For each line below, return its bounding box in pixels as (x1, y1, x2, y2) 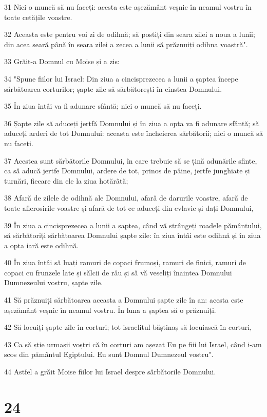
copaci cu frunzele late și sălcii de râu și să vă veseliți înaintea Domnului (4, 267, 232, 277)
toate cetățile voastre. (4, 11, 72, 22)
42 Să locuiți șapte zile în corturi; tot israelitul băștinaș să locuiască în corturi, (4, 322, 252, 332)
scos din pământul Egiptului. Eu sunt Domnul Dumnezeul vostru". (4, 349, 214, 360)
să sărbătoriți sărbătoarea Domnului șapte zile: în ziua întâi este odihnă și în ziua (4, 230, 261, 241)
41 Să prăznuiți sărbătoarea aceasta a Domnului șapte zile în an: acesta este (4, 294, 243, 305)
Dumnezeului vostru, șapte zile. (4, 277, 103, 288)
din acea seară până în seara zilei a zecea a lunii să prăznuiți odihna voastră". (4, 38, 248, 49)
